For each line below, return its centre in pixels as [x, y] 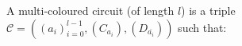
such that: [202, 27]
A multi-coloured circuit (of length [90, 10]
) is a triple [208, 10]
